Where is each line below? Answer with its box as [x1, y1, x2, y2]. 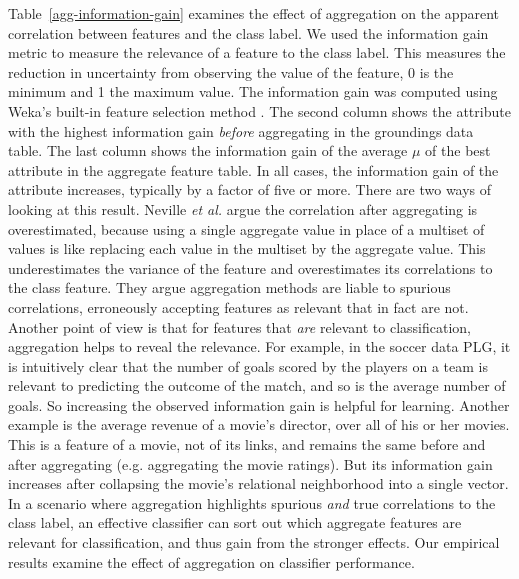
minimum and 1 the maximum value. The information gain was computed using [8, 81, 498, 102]
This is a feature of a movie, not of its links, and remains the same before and [8, 434, 486, 455]
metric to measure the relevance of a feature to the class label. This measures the [8, 42, 506, 63]
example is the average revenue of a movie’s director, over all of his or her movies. [8, 414, 510, 435]
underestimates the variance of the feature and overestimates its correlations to [8, 257, 493, 278]
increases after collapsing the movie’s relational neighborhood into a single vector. [8, 473, 509, 494]
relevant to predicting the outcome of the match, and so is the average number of [8, 375, 506, 396]
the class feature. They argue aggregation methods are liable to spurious [8, 277, 451, 298]
